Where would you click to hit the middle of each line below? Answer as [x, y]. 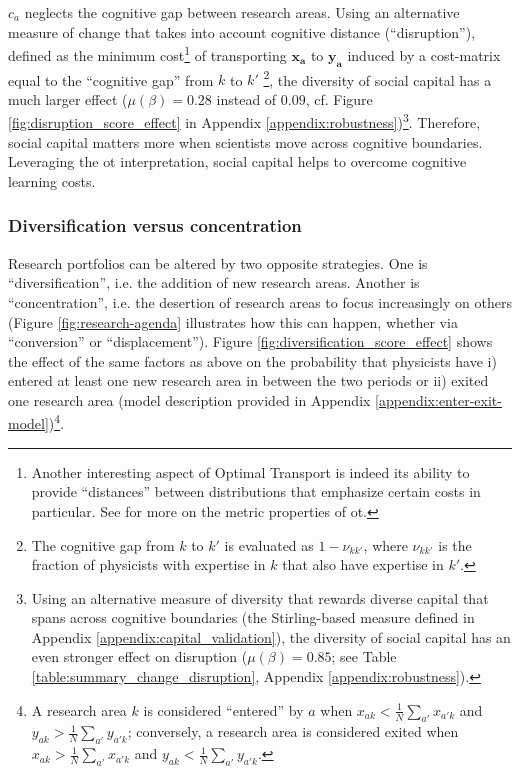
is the [455, 544]
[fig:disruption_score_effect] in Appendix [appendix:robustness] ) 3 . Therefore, [244, 121]
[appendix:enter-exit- [438, 399]
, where [385, 544]
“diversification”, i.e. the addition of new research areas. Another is [214, 282]
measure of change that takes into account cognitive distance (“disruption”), [242, 31]
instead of [246, 98]
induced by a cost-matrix [424, 54]
